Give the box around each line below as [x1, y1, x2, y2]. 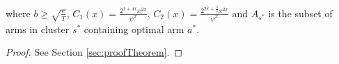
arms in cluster [6, 21, 70, 36]
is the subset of [268, 6, 333, 20]
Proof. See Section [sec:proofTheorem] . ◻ [6, 45, 182, 59]
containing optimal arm [84, 21, 184, 36]
